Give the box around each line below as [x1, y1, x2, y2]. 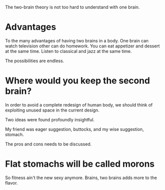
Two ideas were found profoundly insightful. [5, 116, 95, 122]
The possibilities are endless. [5, 58, 65, 64]
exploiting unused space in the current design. [5, 107, 99, 113]
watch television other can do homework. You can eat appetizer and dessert [5, 43, 160, 49]
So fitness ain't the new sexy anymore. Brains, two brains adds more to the [5, 175, 157, 181]
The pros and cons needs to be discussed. [5, 141, 92, 147]
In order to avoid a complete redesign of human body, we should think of [5, 102, 153, 108]
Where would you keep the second [5, 75, 150, 86]
